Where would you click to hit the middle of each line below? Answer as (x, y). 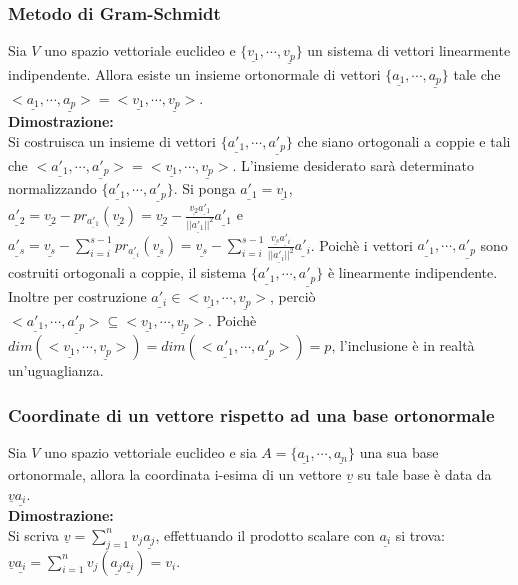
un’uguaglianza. (56, 370)
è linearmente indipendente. (412, 272)
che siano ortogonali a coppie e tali (404, 140)
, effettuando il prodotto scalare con (265, 534)
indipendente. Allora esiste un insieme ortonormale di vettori (194, 73)
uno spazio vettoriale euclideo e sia (150, 452)
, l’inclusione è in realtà (403, 345)
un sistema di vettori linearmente (409, 50)
